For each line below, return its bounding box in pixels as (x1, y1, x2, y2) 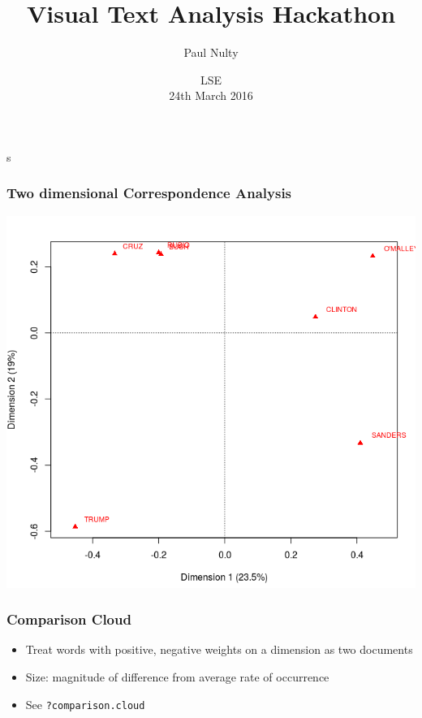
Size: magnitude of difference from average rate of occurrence (25, 668, 329, 686)
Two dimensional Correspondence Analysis (6, 183, 292, 203)
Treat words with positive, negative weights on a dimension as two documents (25, 641, 413, 658)
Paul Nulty (183, 44, 239, 61)
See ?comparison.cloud (25, 695, 145, 712)
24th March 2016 (169, 87, 253, 104)
